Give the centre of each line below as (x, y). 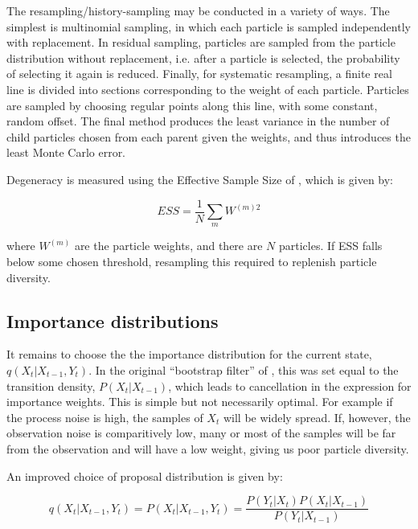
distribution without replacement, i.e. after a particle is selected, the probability (203, 57)
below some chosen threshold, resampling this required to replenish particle (192, 261)
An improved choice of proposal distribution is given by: (145, 476)
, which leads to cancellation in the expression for (290, 385)
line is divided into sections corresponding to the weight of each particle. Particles (208, 89)
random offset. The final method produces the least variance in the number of (198, 121)
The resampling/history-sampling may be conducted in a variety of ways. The (198, 10)
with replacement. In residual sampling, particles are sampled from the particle (201, 42)
